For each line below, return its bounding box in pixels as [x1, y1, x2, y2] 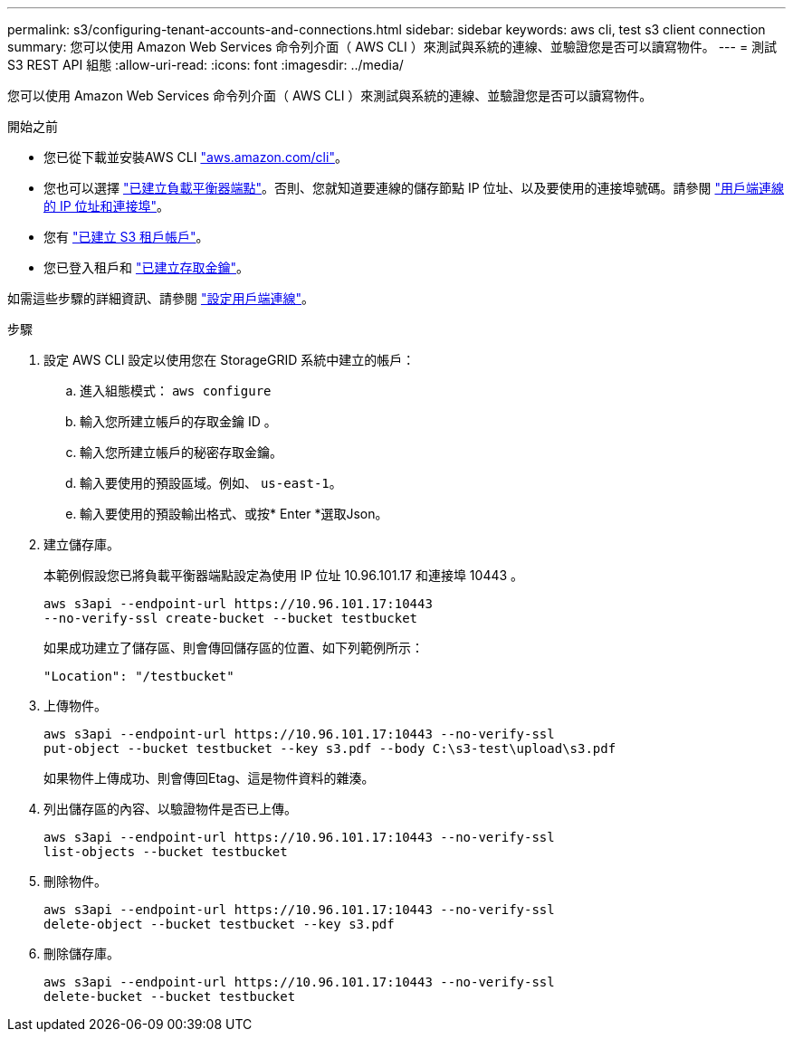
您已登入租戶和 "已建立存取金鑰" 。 [43, 260, 249, 275]
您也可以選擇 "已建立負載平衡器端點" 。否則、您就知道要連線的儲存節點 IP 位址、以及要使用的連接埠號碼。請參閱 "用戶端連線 [43, 180, 785, 195]
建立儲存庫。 [43, 537, 119, 552]
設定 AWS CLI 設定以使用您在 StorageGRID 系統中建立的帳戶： [43, 352, 416, 367]
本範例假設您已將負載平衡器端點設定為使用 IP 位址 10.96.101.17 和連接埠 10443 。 [43, 567, 524, 583]
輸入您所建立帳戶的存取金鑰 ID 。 [80, 414, 277, 429]
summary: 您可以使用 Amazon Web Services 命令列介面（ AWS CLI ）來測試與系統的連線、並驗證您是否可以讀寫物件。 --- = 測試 [7, 39, 778, 54]
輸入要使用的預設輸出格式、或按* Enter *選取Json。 [80, 506, 388, 521]
